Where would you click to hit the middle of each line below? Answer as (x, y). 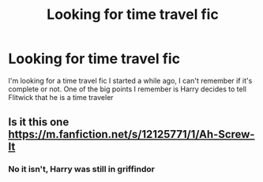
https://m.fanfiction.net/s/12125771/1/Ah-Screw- (131, 134)
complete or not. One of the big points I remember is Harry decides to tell (128, 89)
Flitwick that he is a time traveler (61, 97)
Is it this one (39, 123)
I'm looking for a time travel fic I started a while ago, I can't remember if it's (130, 80)
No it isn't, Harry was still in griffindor (82, 169)
